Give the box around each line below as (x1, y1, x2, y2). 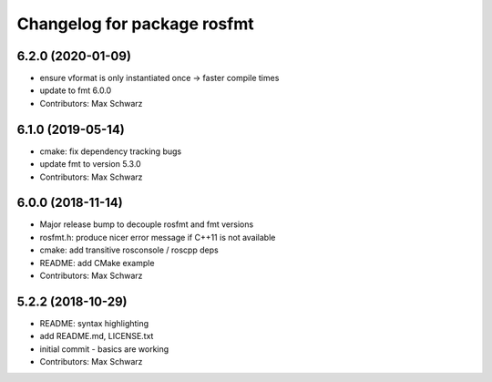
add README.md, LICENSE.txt (39, 331, 154, 342)
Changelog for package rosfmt (16, 14, 254, 34)
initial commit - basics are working (39, 343, 169, 355)
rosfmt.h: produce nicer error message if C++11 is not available (39, 232, 276, 243)
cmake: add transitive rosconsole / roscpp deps (39, 244, 219, 255)
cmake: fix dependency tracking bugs (39, 146, 182, 157)
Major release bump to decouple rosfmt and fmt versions (39, 219, 254, 230)
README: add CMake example (39, 257, 155, 268)
